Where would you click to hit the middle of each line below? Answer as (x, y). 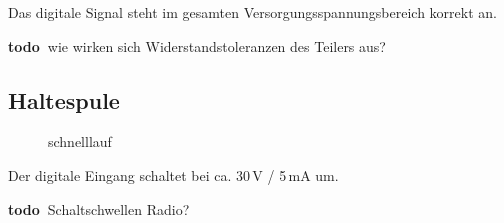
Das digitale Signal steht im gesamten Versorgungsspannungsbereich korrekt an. (252, 12)
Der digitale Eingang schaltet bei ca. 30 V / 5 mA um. (173, 174)
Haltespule (64, 99)
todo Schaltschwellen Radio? (99, 208)
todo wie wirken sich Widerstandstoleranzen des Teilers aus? (197, 45)
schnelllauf (80, 141)
